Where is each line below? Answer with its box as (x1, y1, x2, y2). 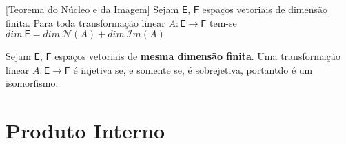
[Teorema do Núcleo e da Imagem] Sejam (6, 2, 179, 16)
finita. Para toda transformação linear (6, 15, 165, 30)
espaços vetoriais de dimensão (202, 2, 327, 16)
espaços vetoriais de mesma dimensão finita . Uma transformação (54, 49, 341, 63)
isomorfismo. (6, 76, 59, 90)
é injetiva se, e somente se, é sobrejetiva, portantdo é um (73, 62, 313, 76)
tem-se (209, 15, 237, 30)
